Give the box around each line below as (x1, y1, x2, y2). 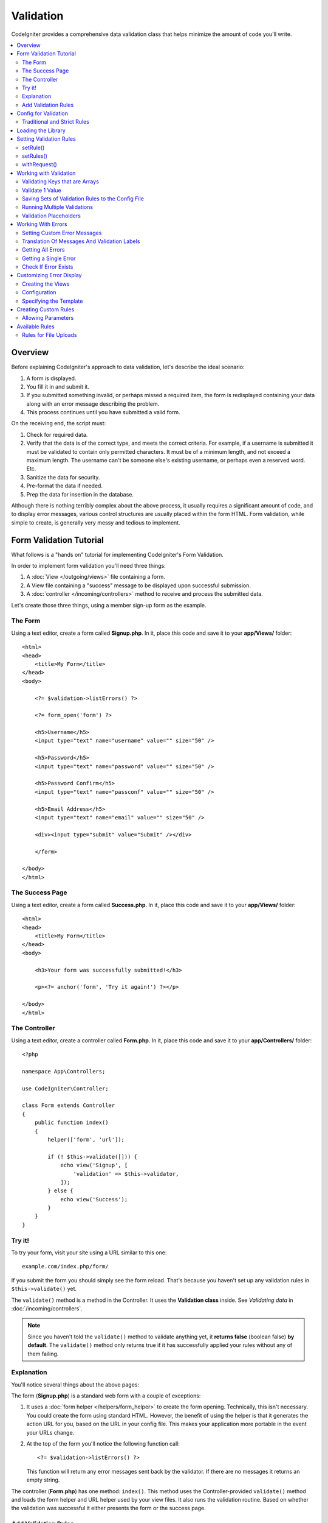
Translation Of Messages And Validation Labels (22, 238, 140, 245)
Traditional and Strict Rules (22, 118, 89, 125)
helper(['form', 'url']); (47, 1136, 125, 1143)
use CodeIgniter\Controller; (22, 1085, 109, 1092)
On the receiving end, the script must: (11, 420, 106, 427)
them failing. (27, 1350, 59, 1357)
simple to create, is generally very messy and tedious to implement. (11, 518, 180, 526)
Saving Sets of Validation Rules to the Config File (22, 195, 144, 202)
